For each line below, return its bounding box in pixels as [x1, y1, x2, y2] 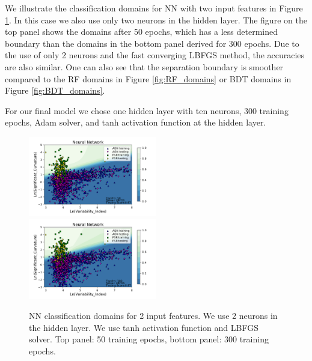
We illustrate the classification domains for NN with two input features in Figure [5, 2, 303, 14]
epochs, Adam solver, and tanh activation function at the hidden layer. [5, 116, 266, 129]
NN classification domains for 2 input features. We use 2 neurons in [29, 309, 278, 322]
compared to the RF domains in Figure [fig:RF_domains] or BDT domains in [5, 72, 292, 85]
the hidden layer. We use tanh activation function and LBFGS [29, 321, 258, 333]
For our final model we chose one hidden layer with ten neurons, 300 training [5, 104, 289, 117]
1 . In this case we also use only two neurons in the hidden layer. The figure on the [5, 13, 307, 26]
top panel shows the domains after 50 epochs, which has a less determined [5, 25, 278, 38]
